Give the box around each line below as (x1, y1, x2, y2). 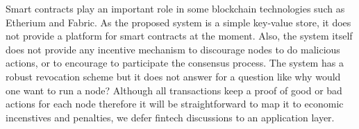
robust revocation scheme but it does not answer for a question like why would (6, 69, 341, 83)
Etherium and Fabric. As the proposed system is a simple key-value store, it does (6, 15, 351, 29)
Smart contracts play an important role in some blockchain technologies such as (6, 1, 345, 15)
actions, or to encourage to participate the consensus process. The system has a (6, 55, 344, 70)
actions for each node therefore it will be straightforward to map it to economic (6, 96, 344, 111)
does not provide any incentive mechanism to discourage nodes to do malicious (6, 42, 340, 56)
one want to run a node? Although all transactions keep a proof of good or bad (6, 83, 342, 97)
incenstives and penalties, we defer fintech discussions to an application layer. (6, 110, 335, 124)
